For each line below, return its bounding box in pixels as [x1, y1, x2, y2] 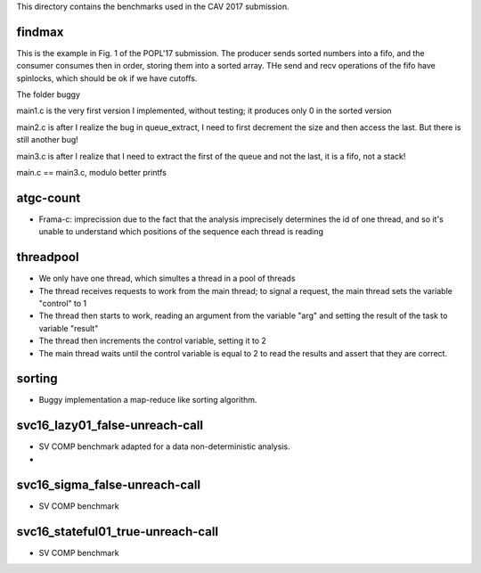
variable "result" [38, 323, 99, 333]
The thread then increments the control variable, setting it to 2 [38, 335, 267, 347]
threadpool [16, 250, 79, 265]
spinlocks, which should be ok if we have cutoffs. [16, 72, 198, 84]
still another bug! [16, 135, 79, 145]
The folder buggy [16, 89, 80, 100]
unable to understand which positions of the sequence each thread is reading [38, 226, 324, 237]
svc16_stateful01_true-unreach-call [16, 524, 218, 539]
